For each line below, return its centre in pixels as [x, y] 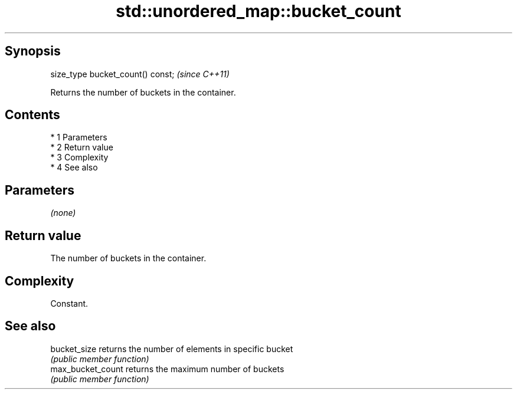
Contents [32, 115]
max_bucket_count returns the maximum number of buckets [167, 369]
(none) [63, 213]
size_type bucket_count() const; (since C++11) [140, 74]
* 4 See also [74, 168]
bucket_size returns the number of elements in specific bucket [172, 349]
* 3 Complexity [79, 157]
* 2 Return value [82, 147]
